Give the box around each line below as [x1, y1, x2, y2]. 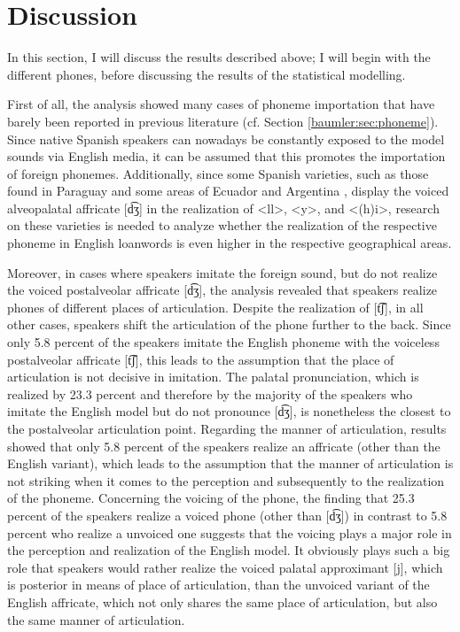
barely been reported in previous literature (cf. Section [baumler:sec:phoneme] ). [7, 112, 439, 130]
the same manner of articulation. [7, 610, 185, 628]
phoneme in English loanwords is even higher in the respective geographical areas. [7, 234, 452, 252]
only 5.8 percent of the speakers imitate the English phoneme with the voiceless [7, 333, 440, 351]
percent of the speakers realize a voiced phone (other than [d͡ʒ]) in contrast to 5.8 [7, 505, 448, 524]
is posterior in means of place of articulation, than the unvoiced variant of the [7, 575, 430, 594]
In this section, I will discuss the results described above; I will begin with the [7, 48, 431, 66]
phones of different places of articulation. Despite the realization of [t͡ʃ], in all [7, 297, 424, 316]
